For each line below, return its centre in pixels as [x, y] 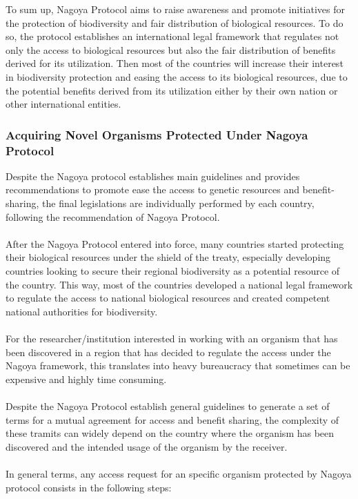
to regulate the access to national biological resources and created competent [168, 298]
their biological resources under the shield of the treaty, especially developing [168, 257]
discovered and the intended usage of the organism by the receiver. [147, 446]
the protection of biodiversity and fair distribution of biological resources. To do [175, 22]
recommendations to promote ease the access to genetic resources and [152, 189]
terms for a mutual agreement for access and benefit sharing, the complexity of [172, 419]
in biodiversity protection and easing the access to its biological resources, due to [177, 76]
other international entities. [63, 104]
